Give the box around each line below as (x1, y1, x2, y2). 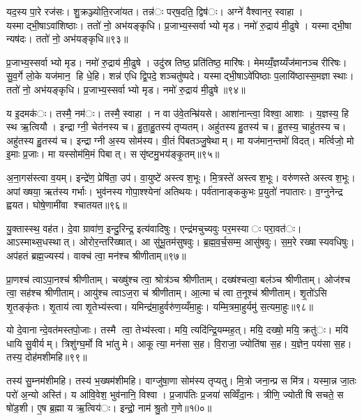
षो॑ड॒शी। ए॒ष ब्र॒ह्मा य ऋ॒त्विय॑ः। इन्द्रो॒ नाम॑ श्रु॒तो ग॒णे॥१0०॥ (6, 400, 212, 415)
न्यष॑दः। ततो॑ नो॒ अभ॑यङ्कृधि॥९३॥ (6, 31, 128, 46)
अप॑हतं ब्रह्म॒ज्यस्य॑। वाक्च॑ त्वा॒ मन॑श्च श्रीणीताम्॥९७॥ (6, 248, 186, 262)
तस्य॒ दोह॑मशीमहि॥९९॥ (6, 350, 87, 364)
